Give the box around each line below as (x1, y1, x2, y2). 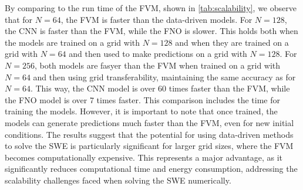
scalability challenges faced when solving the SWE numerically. (5, 174, 231, 186)
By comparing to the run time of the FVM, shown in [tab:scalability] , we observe (5, 2, 297, 13)
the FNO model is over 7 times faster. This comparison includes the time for (5, 93, 280, 106)
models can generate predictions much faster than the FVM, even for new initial (5, 116, 294, 128)
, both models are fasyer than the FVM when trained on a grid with (34, 59, 281, 71)
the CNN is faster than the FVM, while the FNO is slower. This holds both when (5, 25, 298, 37)
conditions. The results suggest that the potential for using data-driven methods (5, 128, 294, 140)
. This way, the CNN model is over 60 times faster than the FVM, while (30, 82, 290, 94)
